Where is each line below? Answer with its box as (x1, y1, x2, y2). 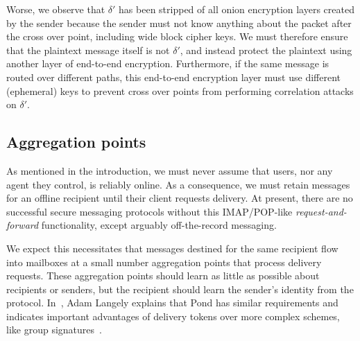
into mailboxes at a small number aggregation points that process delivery (6, 254, 322, 269)
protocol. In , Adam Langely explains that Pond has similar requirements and (6, 295, 338, 310)
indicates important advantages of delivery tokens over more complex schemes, (6, 308, 340, 323)
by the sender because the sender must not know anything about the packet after (6, 15, 352, 30)
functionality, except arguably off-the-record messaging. (41, 218, 277, 232)
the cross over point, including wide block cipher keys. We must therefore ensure (6, 29, 348, 44)
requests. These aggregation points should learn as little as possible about (6, 268, 320, 283)
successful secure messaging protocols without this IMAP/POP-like (6, 204, 293, 218)
